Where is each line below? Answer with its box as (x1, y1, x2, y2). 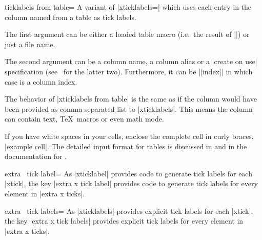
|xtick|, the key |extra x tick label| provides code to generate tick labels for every (5, 178, 258, 189)
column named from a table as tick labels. (5, 11, 136, 22)
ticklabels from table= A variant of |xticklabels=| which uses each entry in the (5, 2, 252, 12)
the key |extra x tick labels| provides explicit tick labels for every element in (5, 215, 244, 226)
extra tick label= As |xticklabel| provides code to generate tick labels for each (5, 168, 252, 178)
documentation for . (5, 151, 67, 162)
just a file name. (5, 38, 55, 49)
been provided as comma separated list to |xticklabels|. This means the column (5, 103, 253, 114)
